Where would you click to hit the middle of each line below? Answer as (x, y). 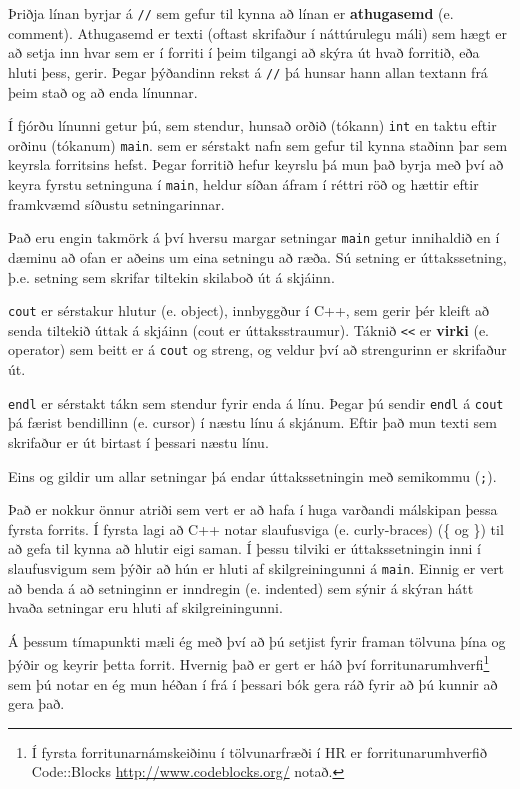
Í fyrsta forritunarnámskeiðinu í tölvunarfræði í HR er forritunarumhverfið (259, 751)
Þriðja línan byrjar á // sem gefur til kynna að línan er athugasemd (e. (231, 13)
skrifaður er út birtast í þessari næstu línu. (138, 441)
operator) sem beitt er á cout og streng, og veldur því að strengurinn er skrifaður (257, 349)
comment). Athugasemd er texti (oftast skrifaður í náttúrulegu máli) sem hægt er (258, 32)
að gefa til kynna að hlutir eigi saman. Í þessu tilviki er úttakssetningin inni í (245, 548)
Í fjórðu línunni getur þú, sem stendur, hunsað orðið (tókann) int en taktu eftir (252, 125)
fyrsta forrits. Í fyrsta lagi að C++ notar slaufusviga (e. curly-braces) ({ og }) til (256, 528)
